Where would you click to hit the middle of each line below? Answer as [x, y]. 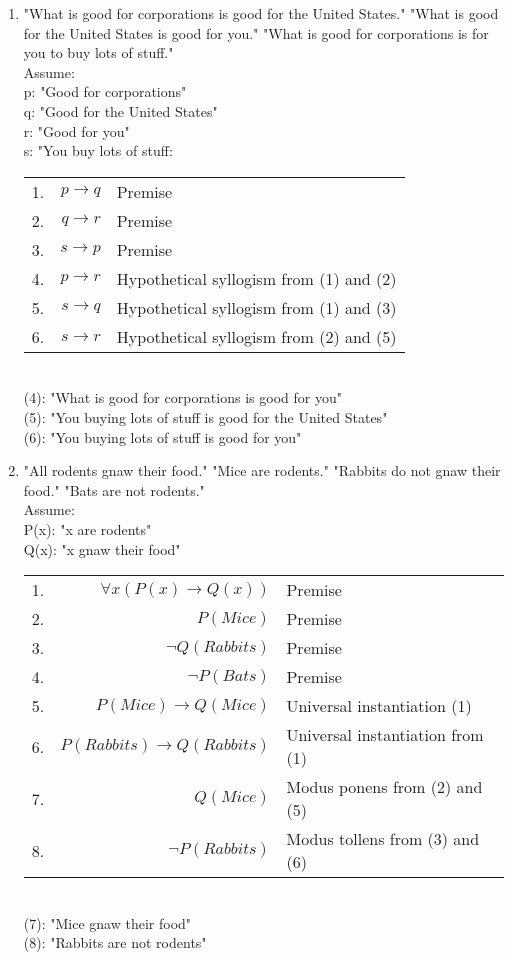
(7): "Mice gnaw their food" [107, 922]
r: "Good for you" [76, 130]
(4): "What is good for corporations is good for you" [182, 397]
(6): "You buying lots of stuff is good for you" [162, 436]
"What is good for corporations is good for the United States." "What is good [261, 13]
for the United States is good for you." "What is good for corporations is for [256, 32]
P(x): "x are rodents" [87, 528]
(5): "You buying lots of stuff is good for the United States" [205, 416]
